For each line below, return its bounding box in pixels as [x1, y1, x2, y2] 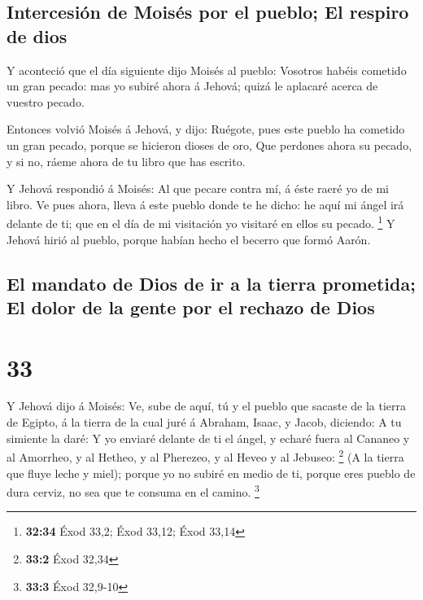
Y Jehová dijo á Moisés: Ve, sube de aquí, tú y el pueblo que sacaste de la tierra [7, 397, 407, 414]
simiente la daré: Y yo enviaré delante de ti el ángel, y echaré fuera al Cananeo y [7, 429, 410, 446]
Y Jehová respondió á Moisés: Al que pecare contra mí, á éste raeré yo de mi [7, 180, 390, 197]
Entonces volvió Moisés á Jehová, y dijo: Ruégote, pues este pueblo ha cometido [7, 120, 405, 138]
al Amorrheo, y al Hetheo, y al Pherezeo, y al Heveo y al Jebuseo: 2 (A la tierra [7, 446, 404, 465]
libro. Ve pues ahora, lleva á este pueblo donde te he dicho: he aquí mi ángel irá [7, 195, 404, 212]
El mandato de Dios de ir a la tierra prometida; [7, 270, 416, 296]
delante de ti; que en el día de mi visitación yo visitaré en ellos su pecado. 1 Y [7, 212, 395, 231]
